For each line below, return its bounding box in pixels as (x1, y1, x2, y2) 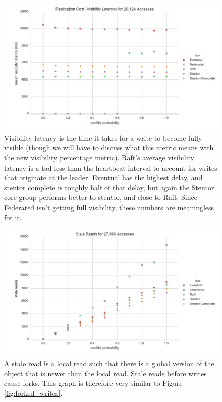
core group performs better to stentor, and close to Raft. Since (4, 192, 197, 203)
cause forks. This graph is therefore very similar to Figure (4, 378, 183, 388)
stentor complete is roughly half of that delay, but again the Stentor (4, 182, 214, 192)
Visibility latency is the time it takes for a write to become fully (4, 132, 202, 143)
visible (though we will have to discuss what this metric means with (4, 142, 214, 153)
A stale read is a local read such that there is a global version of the (4, 357, 214, 368)
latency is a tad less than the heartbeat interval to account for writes (4, 162, 217, 173)
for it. (4, 212, 22, 222)
